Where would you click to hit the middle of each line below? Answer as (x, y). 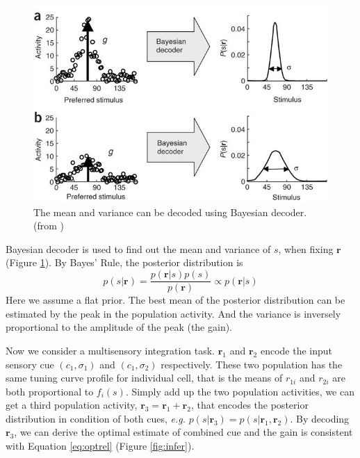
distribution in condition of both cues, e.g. (96, 418)
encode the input (296, 350)
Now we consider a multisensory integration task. (111, 350)
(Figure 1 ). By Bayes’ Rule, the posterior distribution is (124, 262)
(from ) (49, 226)
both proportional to (50, 391)
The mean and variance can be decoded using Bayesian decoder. (170, 212)
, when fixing (306, 248)
